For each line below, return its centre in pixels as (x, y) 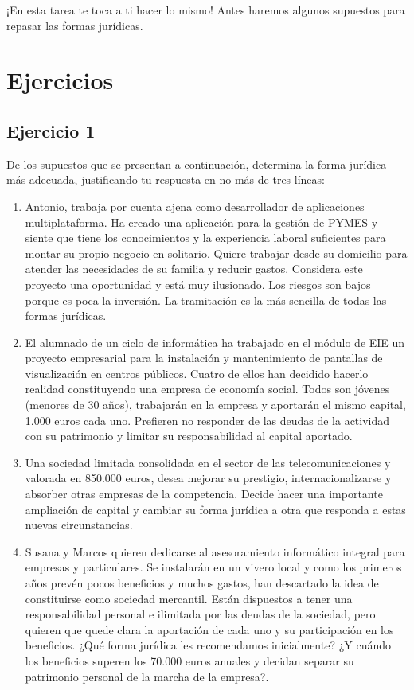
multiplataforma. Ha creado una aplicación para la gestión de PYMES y (201, 222)
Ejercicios (60, 80)
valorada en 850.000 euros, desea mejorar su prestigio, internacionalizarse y (208, 478)
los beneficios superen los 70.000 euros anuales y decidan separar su (189, 660)
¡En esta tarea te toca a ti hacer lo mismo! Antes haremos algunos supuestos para (206, 10)
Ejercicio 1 (51, 130)
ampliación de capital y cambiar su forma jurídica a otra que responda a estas (215, 509)
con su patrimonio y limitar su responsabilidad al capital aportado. (189, 436)
